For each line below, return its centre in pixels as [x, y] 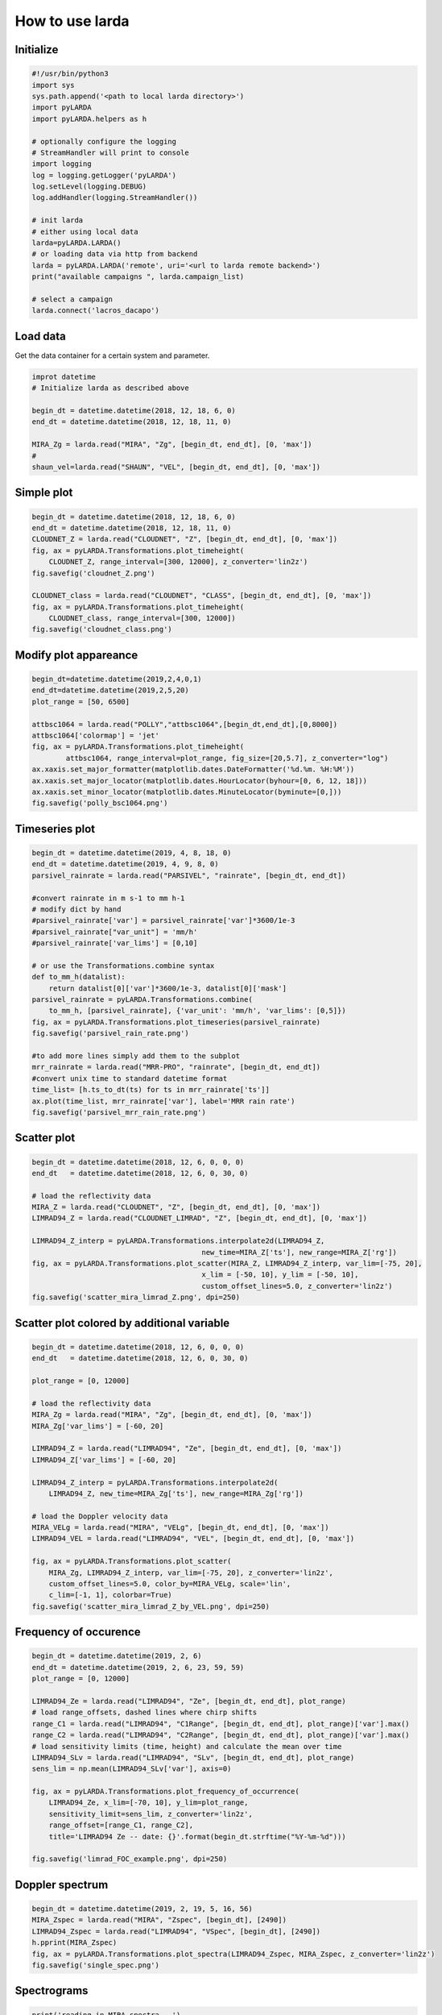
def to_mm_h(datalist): [79, 977]
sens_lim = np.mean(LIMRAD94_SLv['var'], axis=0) [132, 1769]
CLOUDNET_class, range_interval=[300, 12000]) [143, 618]
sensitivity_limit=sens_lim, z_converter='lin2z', [151, 1814]
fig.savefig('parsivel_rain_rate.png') [110, 1033]
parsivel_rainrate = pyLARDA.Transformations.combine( [142, 1000]
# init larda [58, 220]
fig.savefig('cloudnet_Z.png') [94, 573]
